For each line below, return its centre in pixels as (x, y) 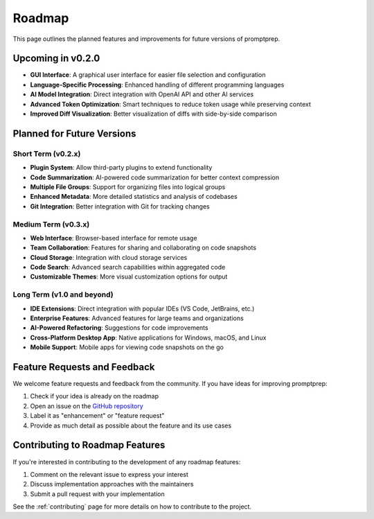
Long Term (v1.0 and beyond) (63, 294)
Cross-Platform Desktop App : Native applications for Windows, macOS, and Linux (148, 337)
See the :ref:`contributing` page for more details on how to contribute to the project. (132, 507)
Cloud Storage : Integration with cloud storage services (109, 257)
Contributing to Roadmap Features (89, 445)
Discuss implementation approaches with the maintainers (112, 484)
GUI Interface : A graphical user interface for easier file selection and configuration (148, 75)
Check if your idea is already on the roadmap (95, 396)
